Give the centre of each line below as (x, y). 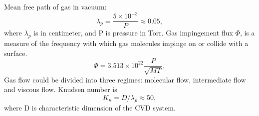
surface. (16, 53)
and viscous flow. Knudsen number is (61, 89)
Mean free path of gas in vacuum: (55, 6)
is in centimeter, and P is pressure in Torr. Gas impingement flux (133, 33)
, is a (247, 33)
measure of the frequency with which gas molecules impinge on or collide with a (126, 43)
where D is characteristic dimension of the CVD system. (90, 107)
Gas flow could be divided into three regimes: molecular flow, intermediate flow (125, 79)
